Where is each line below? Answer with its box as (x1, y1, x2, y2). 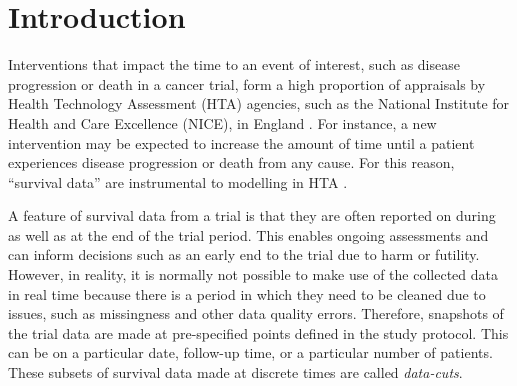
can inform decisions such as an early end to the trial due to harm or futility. (8, 244, 480, 265)
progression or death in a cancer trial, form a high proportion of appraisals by (8, 73, 486, 94)
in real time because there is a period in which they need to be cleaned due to (8, 283, 486, 304)
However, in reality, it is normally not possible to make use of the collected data (8, 264, 498, 285)
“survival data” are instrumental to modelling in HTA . (8, 171, 348, 192)
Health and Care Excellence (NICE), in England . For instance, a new (8, 112, 437, 133)
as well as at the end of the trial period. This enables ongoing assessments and (8, 224, 489, 245)
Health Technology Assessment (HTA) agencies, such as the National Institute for (8, 93, 510, 114)
